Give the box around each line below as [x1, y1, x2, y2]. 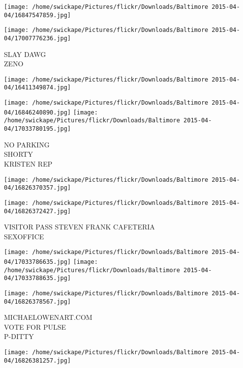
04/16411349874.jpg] [4, 84, 71, 91]
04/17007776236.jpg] [4, 34, 71, 42]
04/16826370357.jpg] [4, 184, 71, 192]
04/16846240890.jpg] [4, 109, 71, 116]
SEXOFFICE [4, 231, 44, 241]
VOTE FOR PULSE [4, 321, 66, 332]
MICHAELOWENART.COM [4, 312, 92, 322]
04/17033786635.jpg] [4, 258, 71, 265]
